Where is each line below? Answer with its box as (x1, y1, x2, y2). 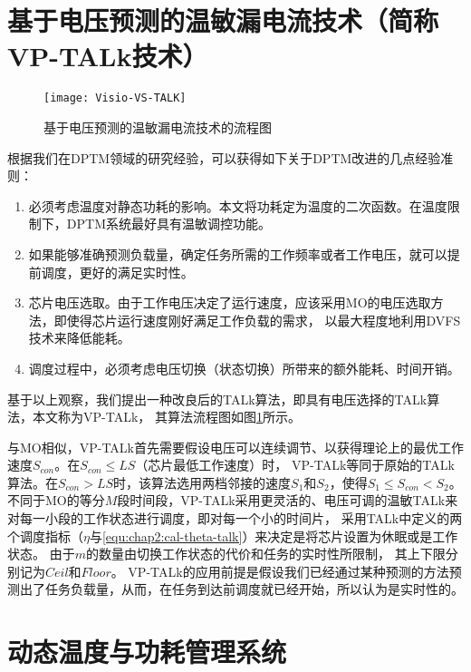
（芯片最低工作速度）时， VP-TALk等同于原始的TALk (135, 455, 455, 474)
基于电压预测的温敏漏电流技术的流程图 (43, 117, 272, 136)
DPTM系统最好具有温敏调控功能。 (66, 214, 271, 233)
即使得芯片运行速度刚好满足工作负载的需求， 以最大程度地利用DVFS (53, 310, 461, 329)
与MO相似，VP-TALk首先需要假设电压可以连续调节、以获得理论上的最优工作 (7, 437, 465, 456)
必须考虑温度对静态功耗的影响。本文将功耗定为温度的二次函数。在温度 (28, 196, 447, 215)
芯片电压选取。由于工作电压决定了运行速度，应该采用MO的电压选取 (28, 293, 431, 312)
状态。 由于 (7, 544, 75, 563)
